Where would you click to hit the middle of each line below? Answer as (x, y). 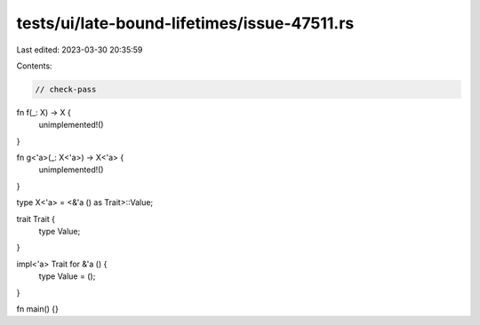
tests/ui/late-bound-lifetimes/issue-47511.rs (185, 23)
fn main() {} (38, 309)
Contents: (34, 66)
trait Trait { (36, 218)
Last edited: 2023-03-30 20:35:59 (80, 50)
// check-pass (66, 89)
